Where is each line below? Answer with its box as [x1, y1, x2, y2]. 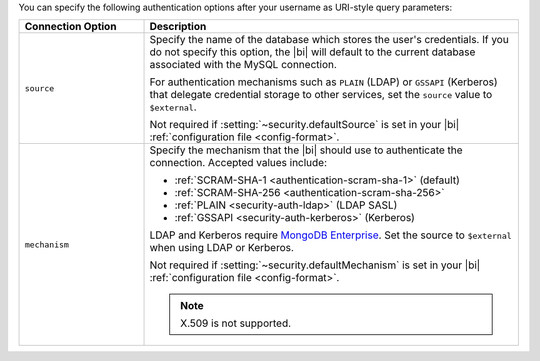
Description [149, 20, 207, 34]
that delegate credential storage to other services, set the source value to [149, 88, 493, 102]
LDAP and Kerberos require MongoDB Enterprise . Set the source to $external [149, 228, 512, 242]
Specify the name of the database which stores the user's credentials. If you [149, 33, 509, 47]
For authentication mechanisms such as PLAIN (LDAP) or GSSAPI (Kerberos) [149, 75, 498, 89]
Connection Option [24, 20, 117, 34]
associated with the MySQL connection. [149, 58, 337, 72]
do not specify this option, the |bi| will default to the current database [149, 45, 476, 59]
